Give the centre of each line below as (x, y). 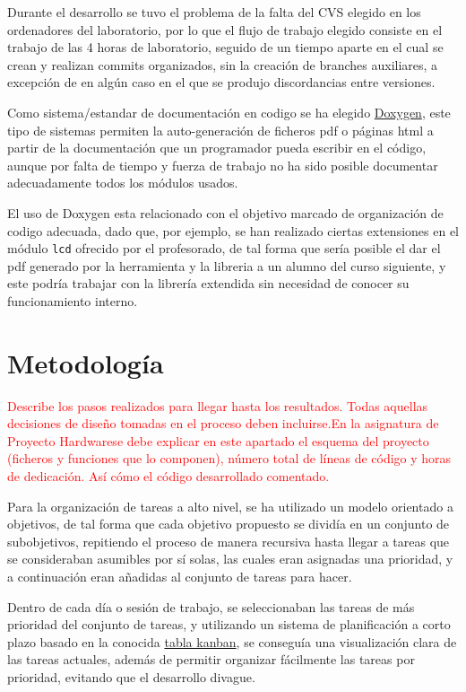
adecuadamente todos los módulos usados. (123, 183)
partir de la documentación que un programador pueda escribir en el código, (217, 148)
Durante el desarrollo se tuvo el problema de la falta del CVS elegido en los (214, 12)
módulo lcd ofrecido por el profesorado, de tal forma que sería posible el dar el (224, 248)
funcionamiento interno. (73, 300)
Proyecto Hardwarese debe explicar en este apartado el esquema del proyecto (218, 440)
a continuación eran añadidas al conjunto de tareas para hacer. (180, 577)
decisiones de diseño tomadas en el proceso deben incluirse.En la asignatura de (223, 423)
